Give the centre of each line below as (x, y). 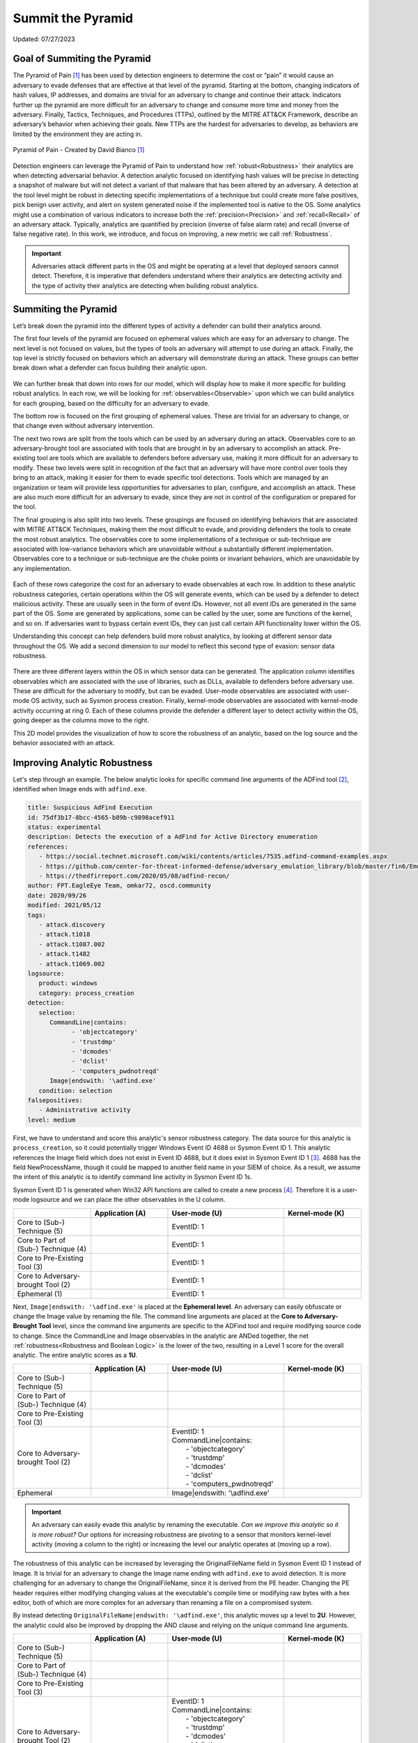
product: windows (68, 983)
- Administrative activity (85, 1110)
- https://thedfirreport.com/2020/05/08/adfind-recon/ (134, 876)
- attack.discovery (72, 924)
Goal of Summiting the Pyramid (82, 59)
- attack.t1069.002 (72, 964)
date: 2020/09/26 (57, 895)
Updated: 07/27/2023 (44, 39)
